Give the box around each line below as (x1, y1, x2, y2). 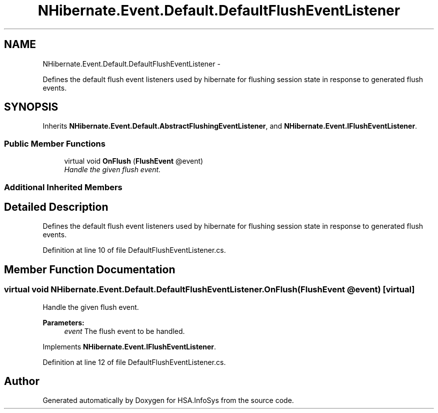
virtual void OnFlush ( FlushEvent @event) (64, 157, 203, 166)
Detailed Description (4, 200, 108, 213)
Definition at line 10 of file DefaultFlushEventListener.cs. (42, 246, 226, 255)
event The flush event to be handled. (64, 326, 185, 335)
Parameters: (42, 318, 84, 327)
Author (4, 375, 39, 388)
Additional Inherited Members (4, 182, 122, 192)
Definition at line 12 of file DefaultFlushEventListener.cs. (42, 357, 226, 366)
